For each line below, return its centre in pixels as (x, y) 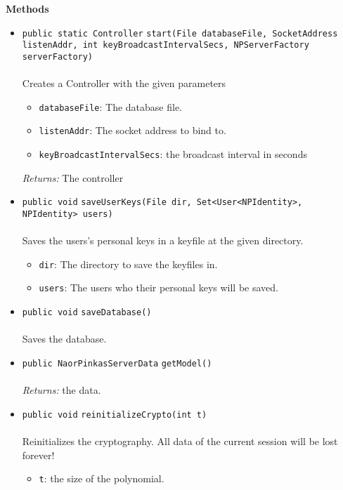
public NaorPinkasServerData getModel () (117, 363)
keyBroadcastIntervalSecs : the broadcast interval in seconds (173, 154)
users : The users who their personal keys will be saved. (158, 287)
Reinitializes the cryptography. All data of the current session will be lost (180, 441)
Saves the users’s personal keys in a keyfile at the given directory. (163, 240)
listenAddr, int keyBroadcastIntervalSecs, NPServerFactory (166, 45)
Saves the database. (64, 339)
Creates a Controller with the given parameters (124, 83)
